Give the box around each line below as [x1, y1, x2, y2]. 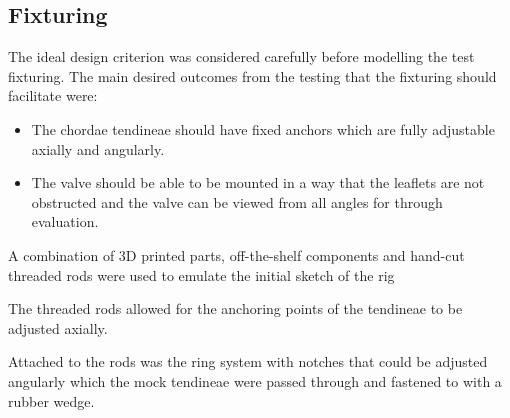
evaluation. [31, 211, 99, 232]
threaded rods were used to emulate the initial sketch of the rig [8, 264, 395, 285]
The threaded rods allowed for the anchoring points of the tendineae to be [8, 298, 463, 319]
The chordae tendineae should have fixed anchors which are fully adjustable [31, 118, 495, 139]
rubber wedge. [8, 390, 95, 411]
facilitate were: [8, 85, 98, 106]
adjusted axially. [8, 317, 108, 338]
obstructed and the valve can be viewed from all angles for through [31, 191, 443, 212]
